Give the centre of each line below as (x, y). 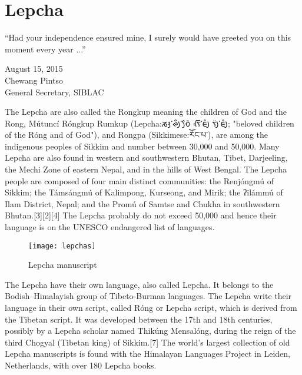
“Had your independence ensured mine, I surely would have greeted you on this (148, 37)
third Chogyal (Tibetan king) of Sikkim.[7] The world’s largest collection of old (147, 342)
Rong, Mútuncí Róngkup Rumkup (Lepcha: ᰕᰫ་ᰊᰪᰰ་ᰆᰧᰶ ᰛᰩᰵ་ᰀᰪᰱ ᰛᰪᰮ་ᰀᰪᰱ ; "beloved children (150, 123)
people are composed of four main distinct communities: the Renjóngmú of (140, 180)
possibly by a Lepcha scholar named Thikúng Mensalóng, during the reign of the (150, 331)
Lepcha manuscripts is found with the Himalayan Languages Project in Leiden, (147, 354)
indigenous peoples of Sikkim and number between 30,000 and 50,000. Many (142, 146)
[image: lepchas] (62, 246)
